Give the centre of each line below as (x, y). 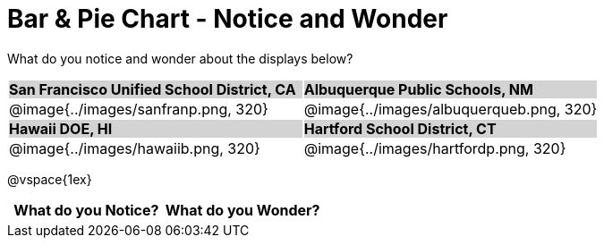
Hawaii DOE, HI (61, 128)
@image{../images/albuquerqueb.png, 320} (451, 109)
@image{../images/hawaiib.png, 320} (135, 148)
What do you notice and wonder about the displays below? (180, 58)
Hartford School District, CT (400, 128)
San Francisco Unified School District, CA (153, 89)
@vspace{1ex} (50, 179)
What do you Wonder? (242, 210)
